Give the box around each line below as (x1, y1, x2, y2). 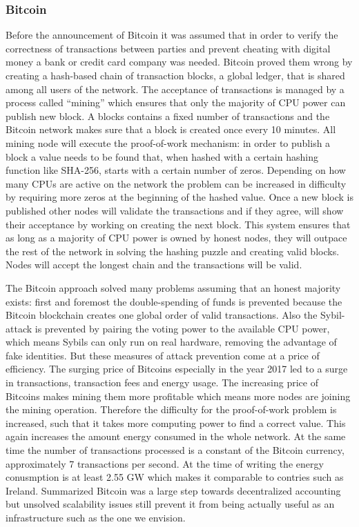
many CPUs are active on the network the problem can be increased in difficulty (6, 176, 347, 190)
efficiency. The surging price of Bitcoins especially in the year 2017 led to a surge (6, 361, 348, 376)
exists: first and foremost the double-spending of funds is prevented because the (6, 294, 342, 308)
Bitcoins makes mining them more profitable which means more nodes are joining (6, 388, 351, 403)
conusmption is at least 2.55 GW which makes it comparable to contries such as (6, 470, 344, 484)
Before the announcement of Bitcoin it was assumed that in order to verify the (6, 28, 338, 42)
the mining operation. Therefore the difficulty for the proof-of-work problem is (6, 402, 337, 417)
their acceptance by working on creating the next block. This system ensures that (6, 217, 351, 231)
